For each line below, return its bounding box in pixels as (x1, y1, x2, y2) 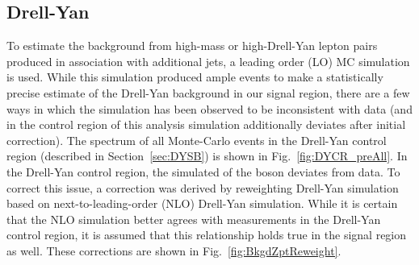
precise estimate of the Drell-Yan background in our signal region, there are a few (6, 84, 410, 101)
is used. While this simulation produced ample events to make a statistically (6, 68, 383, 85)
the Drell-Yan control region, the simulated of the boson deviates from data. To (6, 163, 400, 180)
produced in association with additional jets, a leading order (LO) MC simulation (6, 52, 410, 69)
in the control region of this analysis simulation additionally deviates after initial (6, 116, 406, 133)
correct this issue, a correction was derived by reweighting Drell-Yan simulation (6, 179, 399, 196)
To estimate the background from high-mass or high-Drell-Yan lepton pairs (6, 37, 378, 54)
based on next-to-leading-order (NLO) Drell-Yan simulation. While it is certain (6, 195, 398, 212)
